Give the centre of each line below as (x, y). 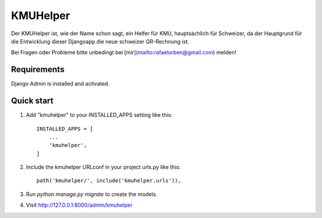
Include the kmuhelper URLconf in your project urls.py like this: (103, 167)
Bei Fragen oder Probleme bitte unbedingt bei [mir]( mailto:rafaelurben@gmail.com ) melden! (124, 52)
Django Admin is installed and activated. (60, 84)
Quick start (32, 101)
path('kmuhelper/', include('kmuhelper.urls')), (109, 181)
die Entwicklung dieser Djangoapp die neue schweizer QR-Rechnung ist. (100, 41)
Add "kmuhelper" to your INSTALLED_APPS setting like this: (99, 115)
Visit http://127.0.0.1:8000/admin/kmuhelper (79, 205)
